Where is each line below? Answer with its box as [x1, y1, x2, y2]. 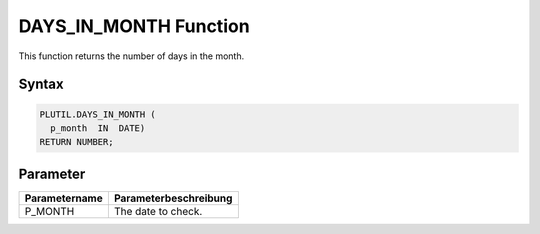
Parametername [24, 191, 104, 205]
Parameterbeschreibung [113, 191, 233, 205]
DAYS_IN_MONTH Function [18, 15, 250, 37]
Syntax [18, 76, 64, 93]
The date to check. [113, 204, 203, 218]
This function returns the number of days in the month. [18, 50, 245, 62]
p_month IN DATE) [50, 122, 146, 134]
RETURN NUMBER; [39, 136, 114, 148]
